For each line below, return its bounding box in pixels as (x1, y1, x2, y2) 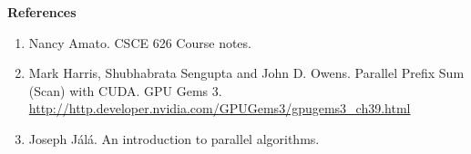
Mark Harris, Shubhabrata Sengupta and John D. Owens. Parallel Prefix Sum (28, 63, 465, 82)
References (7, 3, 77, 21)
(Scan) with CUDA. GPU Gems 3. (28, 81, 222, 100)
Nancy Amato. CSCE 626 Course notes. (28, 33, 251, 52)
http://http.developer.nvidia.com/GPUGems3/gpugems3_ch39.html (28, 99, 411, 118)
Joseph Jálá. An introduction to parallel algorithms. (28, 129, 320, 148)
